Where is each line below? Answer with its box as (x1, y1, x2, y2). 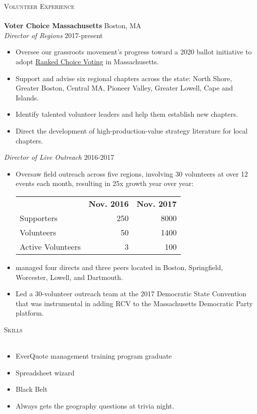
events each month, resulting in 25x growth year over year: (15, 178, 194, 188)
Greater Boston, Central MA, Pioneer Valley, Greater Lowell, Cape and (15, 83, 233, 93)
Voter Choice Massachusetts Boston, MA (4, 20, 142, 31)
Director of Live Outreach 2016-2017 (4, 152, 114, 162)
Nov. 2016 (89, 197, 129, 209)
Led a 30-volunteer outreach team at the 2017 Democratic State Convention (15, 288, 247, 299)
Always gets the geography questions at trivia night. (15, 400, 174, 411)
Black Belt (15, 384, 48, 394)
